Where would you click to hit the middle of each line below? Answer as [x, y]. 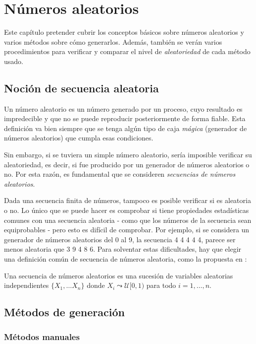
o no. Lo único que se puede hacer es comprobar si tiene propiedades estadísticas [127, 210]
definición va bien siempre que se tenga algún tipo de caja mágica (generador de [126, 128]
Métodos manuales [42, 336]
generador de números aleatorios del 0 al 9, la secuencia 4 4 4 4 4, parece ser [120, 239]
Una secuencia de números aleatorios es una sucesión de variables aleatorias [119, 275]
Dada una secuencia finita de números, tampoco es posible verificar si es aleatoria [128, 200]
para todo [161, 285]
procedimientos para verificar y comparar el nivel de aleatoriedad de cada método [127, 51]
